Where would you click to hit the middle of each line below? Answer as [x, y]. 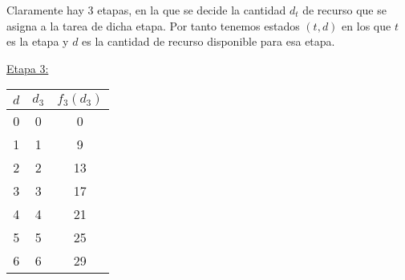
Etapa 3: [28, 68]
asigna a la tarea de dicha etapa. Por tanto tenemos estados [153, 25]
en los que [367, 25]
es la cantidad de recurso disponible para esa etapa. [209, 41]
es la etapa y [38, 41]
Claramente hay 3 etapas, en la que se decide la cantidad [146, 10]
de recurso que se [344, 10]
